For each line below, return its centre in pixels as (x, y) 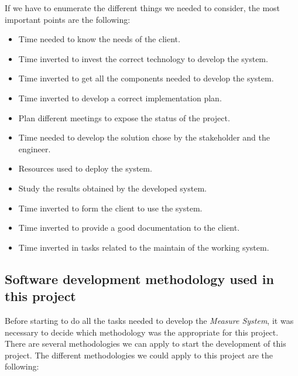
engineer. (35, 148)
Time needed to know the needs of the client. (99, 39)
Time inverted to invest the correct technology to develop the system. (143, 58)
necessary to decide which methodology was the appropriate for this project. (142, 332)
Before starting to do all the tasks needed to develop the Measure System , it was (149, 320)
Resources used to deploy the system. (85, 168)
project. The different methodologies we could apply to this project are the (139, 355)
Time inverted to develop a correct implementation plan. (120, 98)
